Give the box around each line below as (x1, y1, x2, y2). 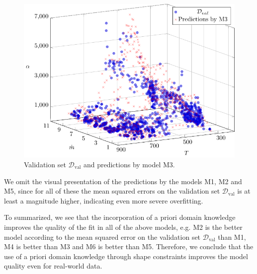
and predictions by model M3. (83, 159, 175, 169)
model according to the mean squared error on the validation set (4, 231, 201, 242)
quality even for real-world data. (4, 261, 102, 271)
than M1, (218, 231, 246, 242)
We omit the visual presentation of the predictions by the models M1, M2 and (4, 176, 242, 186)
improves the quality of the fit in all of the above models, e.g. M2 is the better (4, 221, 243, 232)
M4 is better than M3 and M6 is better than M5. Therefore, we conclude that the (4, 241, 254, 252)
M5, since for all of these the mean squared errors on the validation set (4, 186, 220, 196)
